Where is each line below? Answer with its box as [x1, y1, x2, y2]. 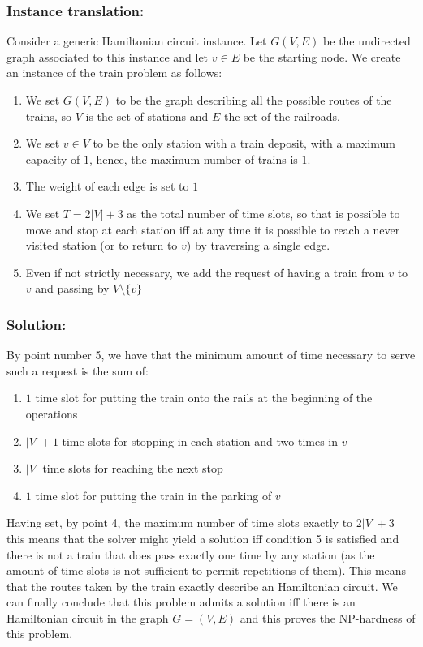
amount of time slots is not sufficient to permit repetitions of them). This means [6, 562, 407, 579]
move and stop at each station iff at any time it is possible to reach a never [25, 221, 400, 238]
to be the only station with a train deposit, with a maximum [93, 135, 395, 152]
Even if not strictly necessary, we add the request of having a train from [25, 264, 385, 281]
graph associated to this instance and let [6, 48, 209, 65]
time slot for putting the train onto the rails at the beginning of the [35, 389, 373, 406]
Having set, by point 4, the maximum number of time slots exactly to [6, 514, 353, 531]
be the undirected [323, 32, 411, 49]
